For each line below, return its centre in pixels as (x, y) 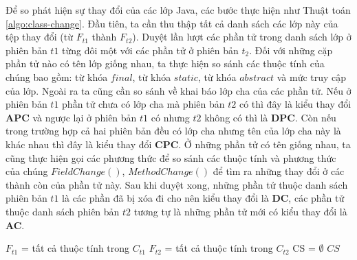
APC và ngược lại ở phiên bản (71, 117)
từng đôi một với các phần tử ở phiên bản (150, 50)
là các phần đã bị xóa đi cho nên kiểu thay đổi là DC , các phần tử (203, 198)
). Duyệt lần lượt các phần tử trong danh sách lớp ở (242, 37)
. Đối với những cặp (291, 50)
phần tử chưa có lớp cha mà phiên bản (143, 104)
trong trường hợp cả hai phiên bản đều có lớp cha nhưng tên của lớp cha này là (173, 131)
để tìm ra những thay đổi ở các (279, 171)
